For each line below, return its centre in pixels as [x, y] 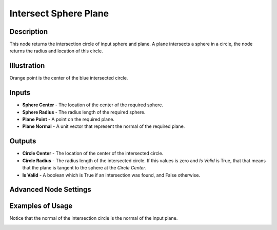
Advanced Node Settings [51, 190]
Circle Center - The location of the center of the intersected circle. [93, 154]
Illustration [27, 66]
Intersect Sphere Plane [59, 13]
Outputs [23, 141]
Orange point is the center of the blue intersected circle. [69, 78]
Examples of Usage [41, 206]
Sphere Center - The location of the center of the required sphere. [93, 105]
